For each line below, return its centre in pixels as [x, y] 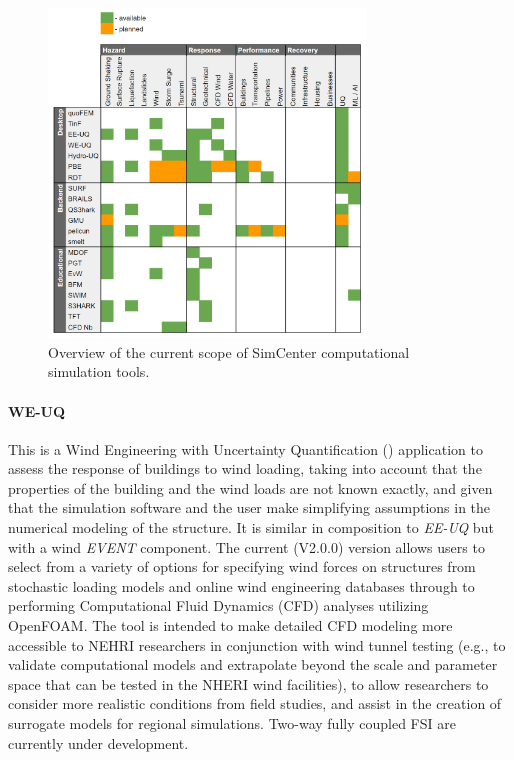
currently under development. [98, 742]
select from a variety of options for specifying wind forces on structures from [242, 566]
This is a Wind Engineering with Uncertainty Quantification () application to [245, 448]
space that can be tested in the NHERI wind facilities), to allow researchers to [248, 683]
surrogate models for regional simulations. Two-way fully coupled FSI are [232, 723]
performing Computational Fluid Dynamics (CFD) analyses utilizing [218, 605]
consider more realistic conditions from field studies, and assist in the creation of [255, 703]
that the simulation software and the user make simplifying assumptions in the [249, 507]
